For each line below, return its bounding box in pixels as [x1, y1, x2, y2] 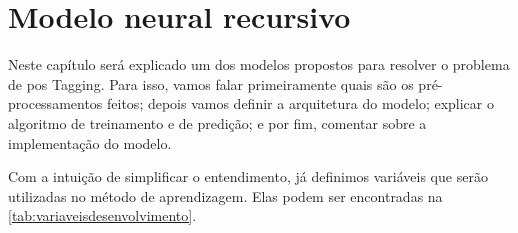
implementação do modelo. [8, 132, 172, 153]
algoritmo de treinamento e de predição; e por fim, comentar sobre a [8, 112, 427, 133]
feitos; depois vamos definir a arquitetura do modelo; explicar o [107, 93, 494, 114]
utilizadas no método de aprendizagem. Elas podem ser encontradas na [8, 185, 443, 206]
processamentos [8, 93, 103, 114]
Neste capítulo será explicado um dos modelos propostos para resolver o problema [8, 54, 510, 75]
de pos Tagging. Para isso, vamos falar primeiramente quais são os [8, 73, 414, 94]
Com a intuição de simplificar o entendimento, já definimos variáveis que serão [8, 166, 488, 187]
